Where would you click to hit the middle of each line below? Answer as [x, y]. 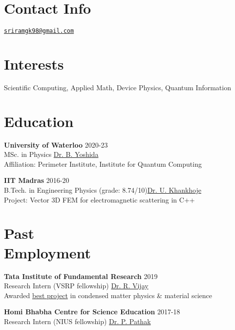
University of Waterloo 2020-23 [56, 144]
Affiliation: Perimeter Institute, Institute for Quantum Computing [103, 164]
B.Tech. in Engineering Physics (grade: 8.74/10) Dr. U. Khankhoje [103, 190]
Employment [48, 252]
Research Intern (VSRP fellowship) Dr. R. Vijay [76, 286]
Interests [34, 63]
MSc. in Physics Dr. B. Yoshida [51, 154]
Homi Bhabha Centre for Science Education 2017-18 [92, 312]
